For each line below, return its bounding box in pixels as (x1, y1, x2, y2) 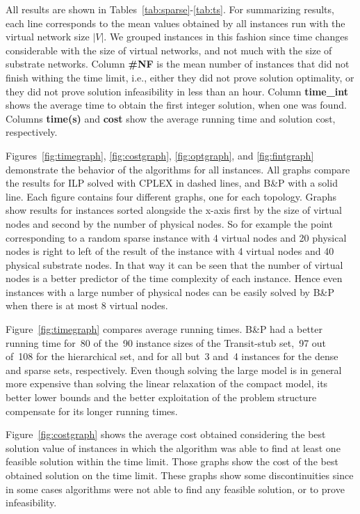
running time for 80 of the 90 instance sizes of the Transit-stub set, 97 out (6, 335, 327, 350)
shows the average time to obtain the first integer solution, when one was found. (6, 98, 347, 112)
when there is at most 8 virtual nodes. (6, 298, 168, 313)
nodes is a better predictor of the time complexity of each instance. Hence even (6, 271, 343, 286)
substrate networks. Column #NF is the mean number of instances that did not (6, 56, 350, 71)
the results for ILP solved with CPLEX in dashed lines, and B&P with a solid (6, 176, 338, 190)
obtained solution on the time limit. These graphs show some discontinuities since (6, 468, 354, 482)
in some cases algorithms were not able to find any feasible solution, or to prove (6, 481, 345, 496)
